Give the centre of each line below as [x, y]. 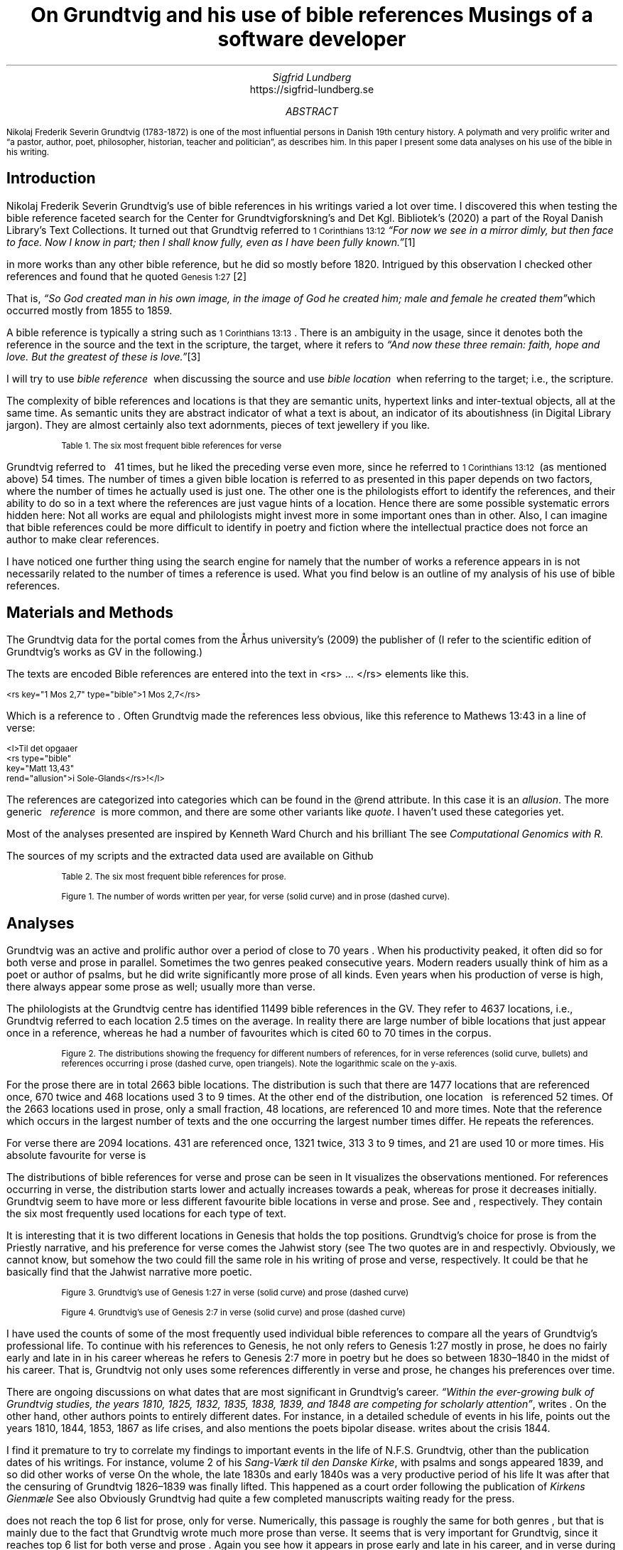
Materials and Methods [90, 613]
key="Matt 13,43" [40, 769]
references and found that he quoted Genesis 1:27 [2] [127, 276]
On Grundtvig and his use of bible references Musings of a [312, 15]
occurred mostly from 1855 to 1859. [90, 310]
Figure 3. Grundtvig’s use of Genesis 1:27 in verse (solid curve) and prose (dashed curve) [235, 1293]
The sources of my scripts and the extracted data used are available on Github [190, 856]
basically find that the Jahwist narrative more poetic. [129, 1272]
